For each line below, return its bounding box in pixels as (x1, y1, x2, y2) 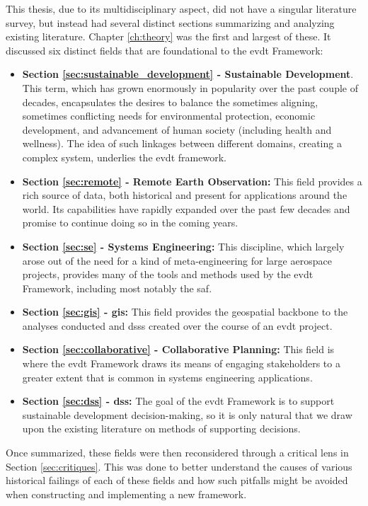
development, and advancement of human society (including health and (22, 122, 332, 137)
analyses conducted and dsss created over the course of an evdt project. (22, 318, 333, 333)
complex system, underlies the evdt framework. (22, 149, 226, 164)
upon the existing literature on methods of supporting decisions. (22, 421, 301, 436)
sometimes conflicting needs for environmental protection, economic (22, 108, 316, 123)
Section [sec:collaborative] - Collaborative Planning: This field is (22, 342, 335, 357)
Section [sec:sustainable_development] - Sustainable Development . (22, 67, 354, 81)
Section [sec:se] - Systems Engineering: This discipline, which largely (22, 238, 345, 253)
